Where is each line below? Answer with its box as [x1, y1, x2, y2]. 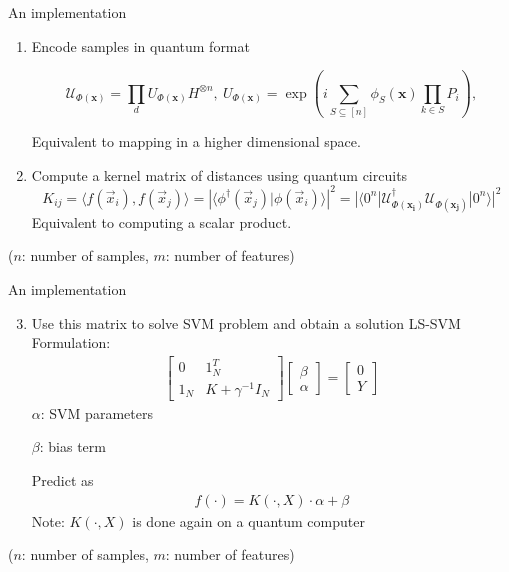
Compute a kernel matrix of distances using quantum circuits [31, 164, 408, 185]
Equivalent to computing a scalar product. [31, 211, 292, 232]
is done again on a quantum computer [132, 510, 365, 531]
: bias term [39, 436, 106, 457]
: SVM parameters [40, 402, 153, 423]
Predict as [31, 470, 94, 491]
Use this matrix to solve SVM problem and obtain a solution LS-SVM [31, 312, 461, 333]
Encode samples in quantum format [31, 35, 250, 56]
